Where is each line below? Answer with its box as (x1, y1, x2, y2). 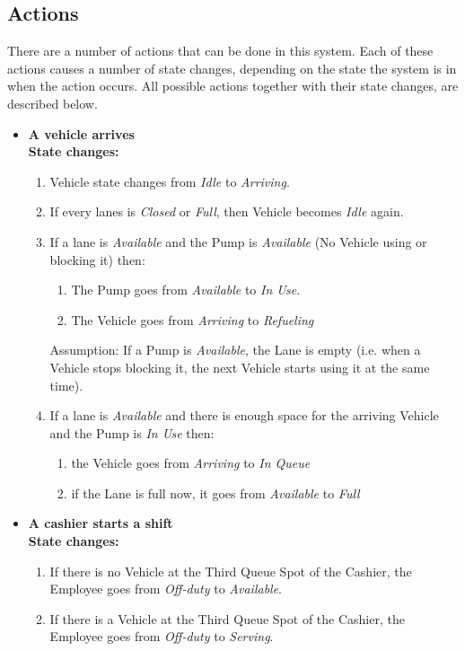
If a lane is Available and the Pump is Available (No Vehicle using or (49, 232, 427, 251)
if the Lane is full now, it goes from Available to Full (71, 483, 360, 502)
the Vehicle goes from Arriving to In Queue (71, 453, 311, 472)
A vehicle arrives (28, 124, 135, 143)
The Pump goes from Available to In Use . (71, 280, 301, 299)
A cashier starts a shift (28, 514, 173, 532)
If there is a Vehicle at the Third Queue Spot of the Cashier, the (49, 609, 405, 628)
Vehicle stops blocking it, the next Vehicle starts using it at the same (49, 357, 430, 376)
